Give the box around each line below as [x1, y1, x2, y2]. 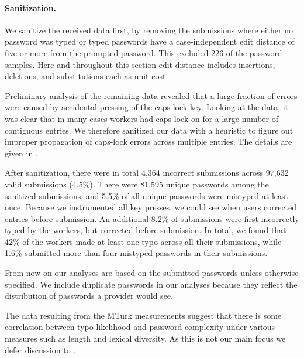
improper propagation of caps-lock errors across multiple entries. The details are [5, 135, 292, 148]
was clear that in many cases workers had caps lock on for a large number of [5, 112, 279, 124]
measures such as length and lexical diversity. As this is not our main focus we [5, 332, 286, 345]
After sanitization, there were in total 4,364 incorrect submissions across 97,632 [5, 166, 289, 179]
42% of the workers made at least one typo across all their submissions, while [5, 235, 282, 247]
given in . [5, 146, 38, 159]
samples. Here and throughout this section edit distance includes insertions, [5, 58, 275, 70]
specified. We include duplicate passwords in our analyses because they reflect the [5, 278, 298, 290]
